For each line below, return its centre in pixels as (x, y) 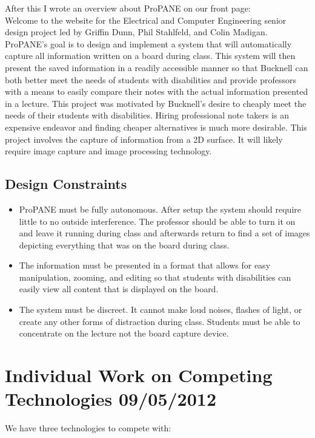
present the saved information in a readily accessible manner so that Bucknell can (157, 67)
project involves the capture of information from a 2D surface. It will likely (144, 139)
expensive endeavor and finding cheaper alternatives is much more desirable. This (156, 127)
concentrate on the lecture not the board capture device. (124, 333)
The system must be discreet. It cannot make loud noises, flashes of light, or (161, 310)
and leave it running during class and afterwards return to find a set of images (164, 233)
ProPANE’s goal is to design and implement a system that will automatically (148, 43)
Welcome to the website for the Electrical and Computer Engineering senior (146, 20)
